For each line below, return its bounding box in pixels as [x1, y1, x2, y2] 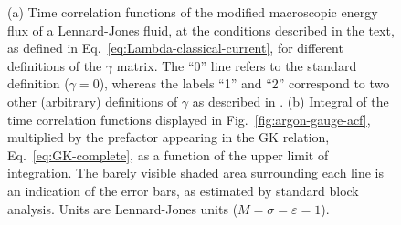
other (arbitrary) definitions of [7, 91, 178, 110]
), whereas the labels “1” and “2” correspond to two [99, 74, 390, 93]
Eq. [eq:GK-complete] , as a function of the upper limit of [7, 145, 329, 164]
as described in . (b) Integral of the [192, 91, 389, 110]
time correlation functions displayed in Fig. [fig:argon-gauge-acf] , [7, 109, 371, 128]
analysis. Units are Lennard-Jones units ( [7, 199, 238, 218]
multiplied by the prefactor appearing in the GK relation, [7, 128, 330, 147]
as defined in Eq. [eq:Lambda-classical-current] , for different [7, 38, 343, 57]
